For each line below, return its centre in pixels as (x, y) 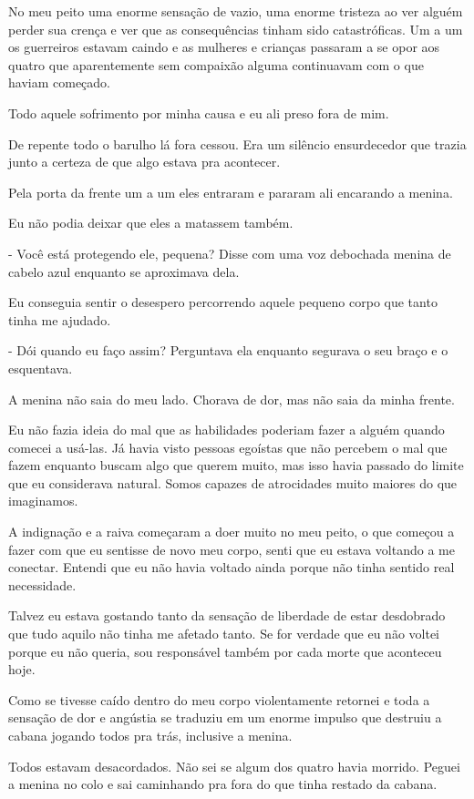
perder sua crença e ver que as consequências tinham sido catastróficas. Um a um (236, 29)
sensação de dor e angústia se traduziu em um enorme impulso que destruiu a (225, 717)
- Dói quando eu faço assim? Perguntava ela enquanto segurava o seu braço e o (228, 350)
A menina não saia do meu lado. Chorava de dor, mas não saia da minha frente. (232, 399)
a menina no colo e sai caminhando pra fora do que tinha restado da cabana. (223, 784)
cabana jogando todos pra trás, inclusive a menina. (150, 735)
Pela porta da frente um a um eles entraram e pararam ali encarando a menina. (231, 192)
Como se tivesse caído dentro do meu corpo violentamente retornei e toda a (219, 699)
